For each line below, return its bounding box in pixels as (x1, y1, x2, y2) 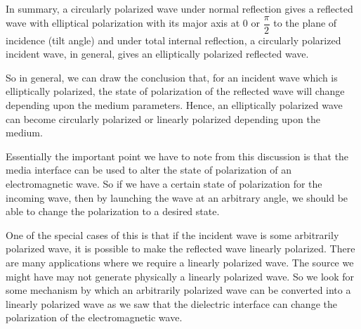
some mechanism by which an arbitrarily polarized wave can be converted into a (6, 283, 351, 297)
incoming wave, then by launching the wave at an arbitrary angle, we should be (6, 190, 348, 205)
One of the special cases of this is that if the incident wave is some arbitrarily (6, 227, 339, 242)
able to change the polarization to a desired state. (6, 204, 220, 219)
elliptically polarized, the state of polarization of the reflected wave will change (6, 84, 345, 98)
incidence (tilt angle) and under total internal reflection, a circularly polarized (6, 32, 341, 47)
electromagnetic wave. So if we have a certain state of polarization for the (6, 176, 322, 191)
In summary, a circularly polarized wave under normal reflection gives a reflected (6, 1, 353, 15)
